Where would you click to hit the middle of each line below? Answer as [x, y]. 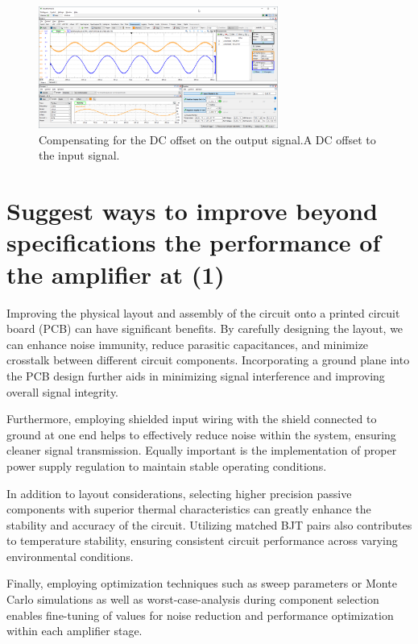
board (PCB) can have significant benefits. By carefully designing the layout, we [205, 328]
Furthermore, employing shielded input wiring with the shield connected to [192, 419]
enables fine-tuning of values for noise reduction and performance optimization [200, 615]
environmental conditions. [70, 556]
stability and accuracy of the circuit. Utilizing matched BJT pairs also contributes [209, 524]
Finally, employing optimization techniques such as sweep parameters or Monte [202, 583]
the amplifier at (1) [116, 274]
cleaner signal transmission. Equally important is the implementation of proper [202, 450]
